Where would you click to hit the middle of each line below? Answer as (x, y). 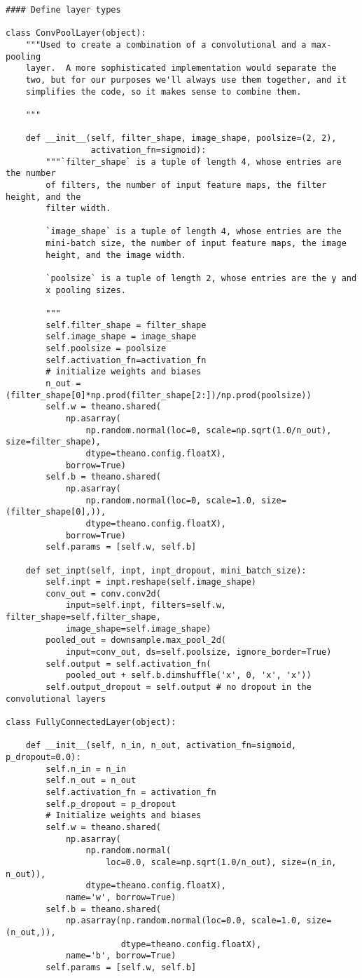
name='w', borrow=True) (121, 897)
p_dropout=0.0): (43, 757)
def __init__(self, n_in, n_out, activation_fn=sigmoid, (161, 746)
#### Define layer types (63, 10)
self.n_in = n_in (86, 769)
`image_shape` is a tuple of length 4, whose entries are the (194, 232)
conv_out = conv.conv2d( (103, 593)
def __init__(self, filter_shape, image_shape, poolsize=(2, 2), (181, 138)
